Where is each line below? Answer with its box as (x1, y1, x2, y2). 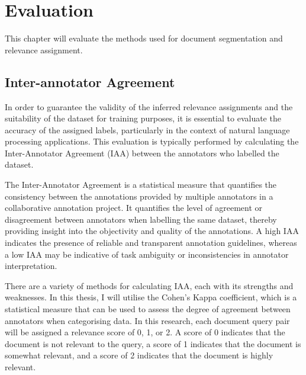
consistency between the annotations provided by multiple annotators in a (5, 190, 273, 202)
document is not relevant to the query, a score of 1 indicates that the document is (5, 337, 301, 350)
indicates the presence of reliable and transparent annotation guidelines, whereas (5, 236, 297, 249)
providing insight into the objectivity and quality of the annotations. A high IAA (5, 225, 299, 237)
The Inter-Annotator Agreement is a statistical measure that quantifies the (5, 178, 277, 191)
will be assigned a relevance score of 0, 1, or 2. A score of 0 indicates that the (5, 326, 285, 338)
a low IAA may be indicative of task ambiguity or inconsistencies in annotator (5, 248, 289, 260)
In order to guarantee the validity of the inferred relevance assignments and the (5, 100, 293, 113)
